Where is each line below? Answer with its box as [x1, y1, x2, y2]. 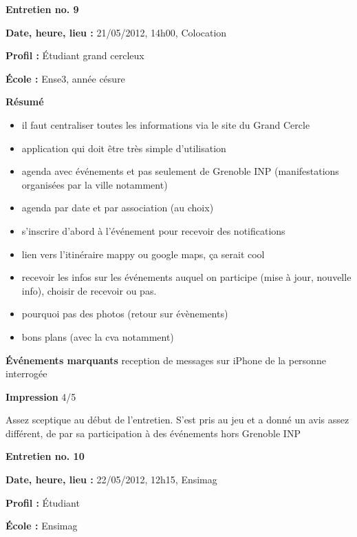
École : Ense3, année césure [6, 71, 125, 85]
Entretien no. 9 [6, 2, 79, 16]
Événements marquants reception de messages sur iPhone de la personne [6, 352, 326, 367]
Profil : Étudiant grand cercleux [6, 48, 144, 63]
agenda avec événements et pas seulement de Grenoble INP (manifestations [21, 164, 339, 178]
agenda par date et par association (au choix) [21, 200, 214, 215]
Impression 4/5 [6, 389, 76, 403]
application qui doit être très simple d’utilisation [21, 140, 226, 155]
